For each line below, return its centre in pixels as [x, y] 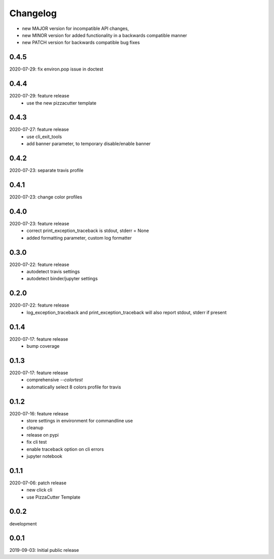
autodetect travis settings [53, 272]
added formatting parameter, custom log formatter [79, 238]
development [23, 523]
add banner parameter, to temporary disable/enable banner [89, 144]
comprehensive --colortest [55, 380]
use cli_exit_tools [44, 137]
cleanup [35, 428]
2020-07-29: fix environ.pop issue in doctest [56, 69]
